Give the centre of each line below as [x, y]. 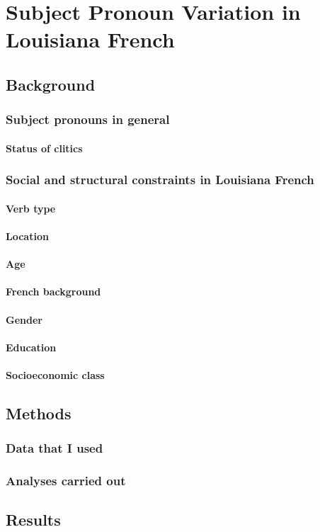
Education [31, 347]
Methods [39, 413]
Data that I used [55, 448]
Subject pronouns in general [88, 119]
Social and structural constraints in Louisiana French [160, 180]
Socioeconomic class [55, 374]
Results [33, 520]
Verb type [31, 208]
